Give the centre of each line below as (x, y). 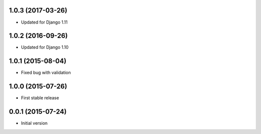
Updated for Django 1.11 (44, 22)
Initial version (34, 123)
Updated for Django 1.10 (45, 47)
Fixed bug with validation (46, 73)
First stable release (40, 98)
